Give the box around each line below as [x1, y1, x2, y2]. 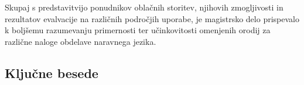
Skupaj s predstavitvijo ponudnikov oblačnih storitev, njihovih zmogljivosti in [5, 1, 283, 13]
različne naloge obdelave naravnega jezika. [5, 35, 156, 47]
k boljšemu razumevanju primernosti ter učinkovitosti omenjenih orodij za [5, 24, 271, 36]
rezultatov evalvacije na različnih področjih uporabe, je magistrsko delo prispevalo [5, 12, 299, 24]
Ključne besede [5, 63, 98, 82]
